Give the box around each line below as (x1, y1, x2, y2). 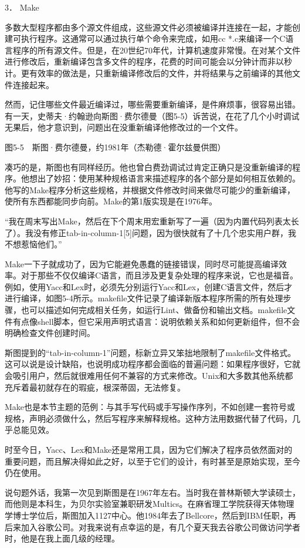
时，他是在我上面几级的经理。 (5, 532, 120, 544)
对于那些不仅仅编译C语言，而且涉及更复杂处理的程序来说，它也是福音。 (21, 269, 299, 281)
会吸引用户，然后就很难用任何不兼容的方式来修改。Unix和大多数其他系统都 (5, 369, 293, 382)
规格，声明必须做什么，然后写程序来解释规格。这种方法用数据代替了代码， (5, 412, 292, 424)
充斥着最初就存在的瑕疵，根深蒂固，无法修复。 (5, 381, 185, 393)
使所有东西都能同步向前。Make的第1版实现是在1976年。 (5, 195, 218, 207)
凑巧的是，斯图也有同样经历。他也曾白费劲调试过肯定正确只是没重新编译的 (5, 160, 292, 173)
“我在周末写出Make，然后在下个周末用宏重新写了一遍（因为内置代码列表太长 (5, 214, 299, 227)
